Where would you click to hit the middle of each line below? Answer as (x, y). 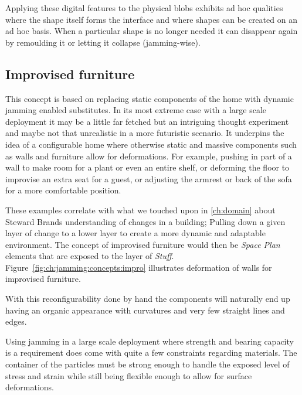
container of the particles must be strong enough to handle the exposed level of (147, 364)
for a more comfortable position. (63, 190)
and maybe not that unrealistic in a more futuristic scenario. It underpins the (145, 133)
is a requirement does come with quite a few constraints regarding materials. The (151, 353)
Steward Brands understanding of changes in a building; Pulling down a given (145, 221)
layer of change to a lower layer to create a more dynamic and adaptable (135, 233)
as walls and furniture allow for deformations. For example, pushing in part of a (149, 156)
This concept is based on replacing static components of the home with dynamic (150, 98)
